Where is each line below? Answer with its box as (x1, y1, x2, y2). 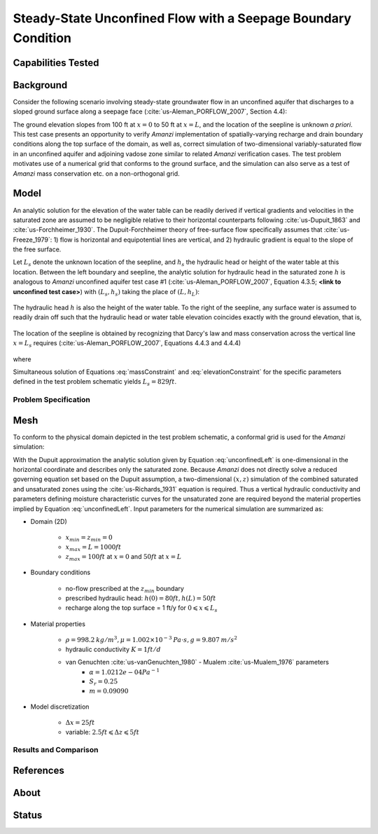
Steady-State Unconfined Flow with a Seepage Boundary (13, 11, 351, 26)
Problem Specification (13, 395, 91, 405)
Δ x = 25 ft (65, 718, 95, 726)
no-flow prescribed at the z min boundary (65, 584, 185, 595)
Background (13, 79, 68, 91)
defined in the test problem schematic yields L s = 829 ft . (13, 377, 177, 388)
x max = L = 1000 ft (65, 543, 122, 552)
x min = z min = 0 (65, 534, 113, 543)
